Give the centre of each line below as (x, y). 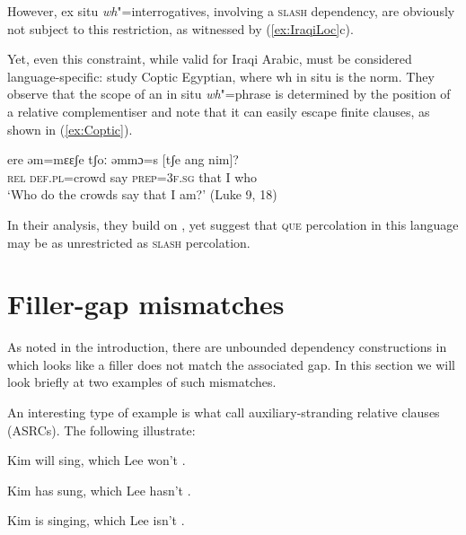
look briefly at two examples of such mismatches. (142, 382)
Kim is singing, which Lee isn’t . (96, 520)
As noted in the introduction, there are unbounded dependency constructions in (227, 347)
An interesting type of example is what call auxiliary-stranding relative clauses (224, 412)
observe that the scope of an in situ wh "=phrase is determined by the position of (229, 94)
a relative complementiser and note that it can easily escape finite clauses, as (219, 111)
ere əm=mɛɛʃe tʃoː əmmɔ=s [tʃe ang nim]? (123, 159)
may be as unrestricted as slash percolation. (129, 242)
